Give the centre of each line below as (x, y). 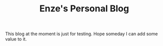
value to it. (16, 39)
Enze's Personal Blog (84, 9)
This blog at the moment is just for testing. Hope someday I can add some (81, 34)
